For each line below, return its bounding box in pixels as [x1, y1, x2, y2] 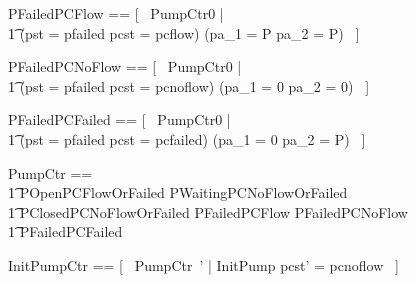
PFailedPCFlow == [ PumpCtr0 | [8, 3, 224, 23]
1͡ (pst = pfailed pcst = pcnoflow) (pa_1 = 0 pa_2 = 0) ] [8, 75, 370, 96]
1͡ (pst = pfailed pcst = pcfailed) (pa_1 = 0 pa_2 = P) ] [8, 128, 366, 149]
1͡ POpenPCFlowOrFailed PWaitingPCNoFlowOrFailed [8, 182, 348, 203]
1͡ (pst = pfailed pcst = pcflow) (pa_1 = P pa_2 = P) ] [8, 22, 360, 43]
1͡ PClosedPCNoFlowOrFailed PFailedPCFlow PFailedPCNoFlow [8, 201, 408, 222]
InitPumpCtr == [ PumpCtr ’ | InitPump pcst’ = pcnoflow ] [8, 254, 399, 275]
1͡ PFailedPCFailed [8, 221, 123, 242]
